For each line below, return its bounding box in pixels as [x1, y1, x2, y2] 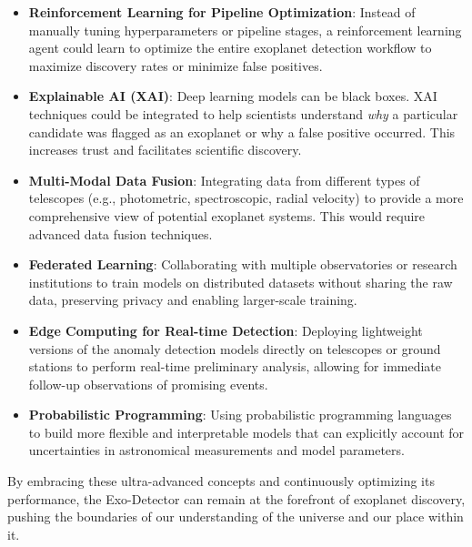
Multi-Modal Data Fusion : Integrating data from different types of [28, 170, 420, 189]
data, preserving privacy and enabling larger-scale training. [28, 290, 357, 309]
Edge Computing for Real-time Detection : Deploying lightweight [28, 320, 423, 339]
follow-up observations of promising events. [28, 374, 268, 393]
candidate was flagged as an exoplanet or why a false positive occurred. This [28, 122, 456, 141]
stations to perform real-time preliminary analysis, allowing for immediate [28, 357, 442, 376]
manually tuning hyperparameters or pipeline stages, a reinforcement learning [28, 20, 462, 39]
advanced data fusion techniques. [28, 224, 213, 243]
